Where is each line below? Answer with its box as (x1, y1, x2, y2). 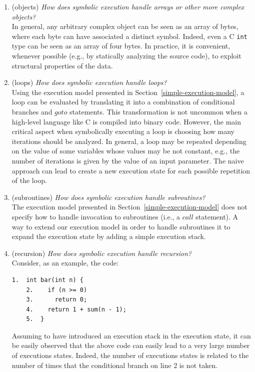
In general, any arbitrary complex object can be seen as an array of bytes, (11, 21, 238, 31)
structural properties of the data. (11, 60, 113, 70)
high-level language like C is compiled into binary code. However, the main (11, 116, 241, 126)
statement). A (195, 211, 238, 221)
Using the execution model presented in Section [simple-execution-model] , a (11, 86, 244, 97)
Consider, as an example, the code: (11, 257, 119, 268)
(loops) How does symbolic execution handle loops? (11, 77, 167, 87)
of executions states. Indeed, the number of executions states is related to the (11, 350, 249, 360)
